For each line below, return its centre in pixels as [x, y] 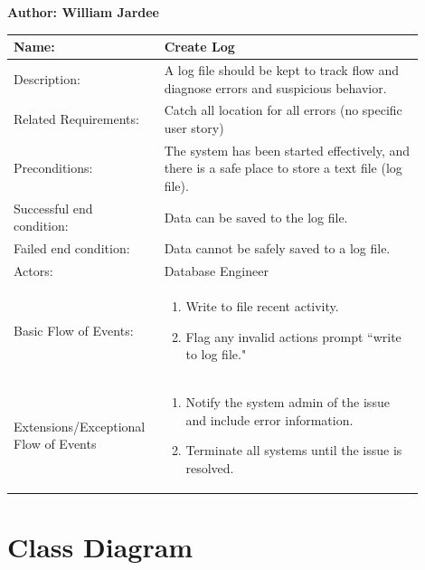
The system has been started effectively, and [287, 150]
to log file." [216, 354]
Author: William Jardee [83, 12]
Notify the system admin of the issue [288, 402]
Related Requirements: [76, 119]
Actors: [33, 271]
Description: [47, 78]
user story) [194, 127]
